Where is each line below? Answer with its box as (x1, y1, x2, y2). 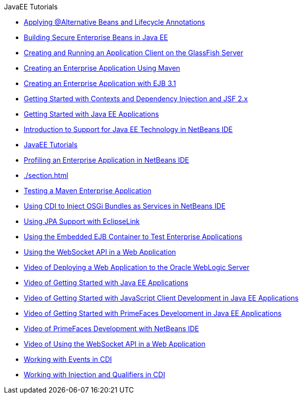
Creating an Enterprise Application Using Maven (24, 64, 180, 72)
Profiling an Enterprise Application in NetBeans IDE (24, 156, 189, 164)
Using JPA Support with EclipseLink (24, 217, 140, 225)
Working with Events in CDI (24, 355, 112, 363)
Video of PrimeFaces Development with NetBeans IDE (24, 324, 199, 333)
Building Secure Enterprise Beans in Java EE (24, 33, 168, 42)
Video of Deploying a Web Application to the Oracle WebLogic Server (24, 263, 250, 271)
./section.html (24, 171, 68, 179)
